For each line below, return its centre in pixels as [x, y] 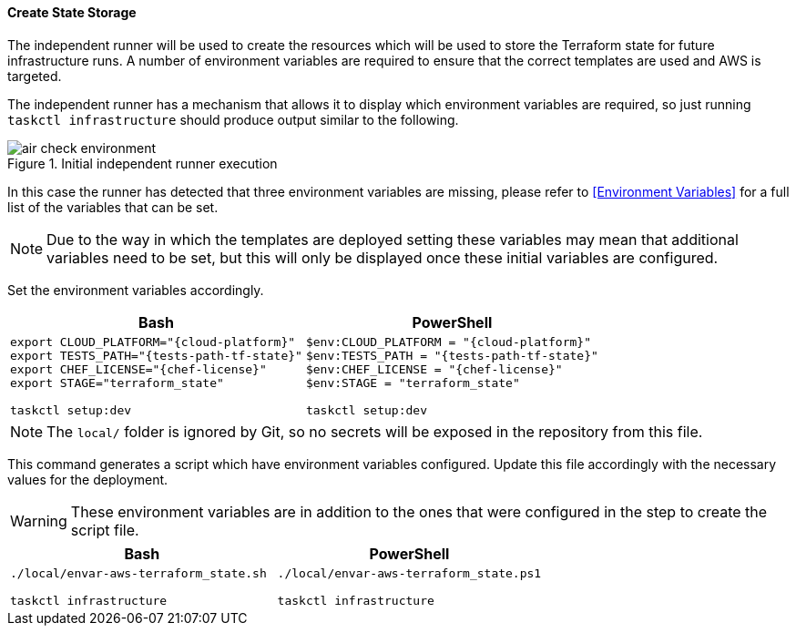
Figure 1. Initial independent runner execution [143, 163]
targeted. [35, 76]
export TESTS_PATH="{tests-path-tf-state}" [156, 355]
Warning [39, 521]
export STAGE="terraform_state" [117, 383]
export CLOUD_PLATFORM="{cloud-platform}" [153, 342]
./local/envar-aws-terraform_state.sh [138, 573]
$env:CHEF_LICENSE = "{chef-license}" [434, 369]
